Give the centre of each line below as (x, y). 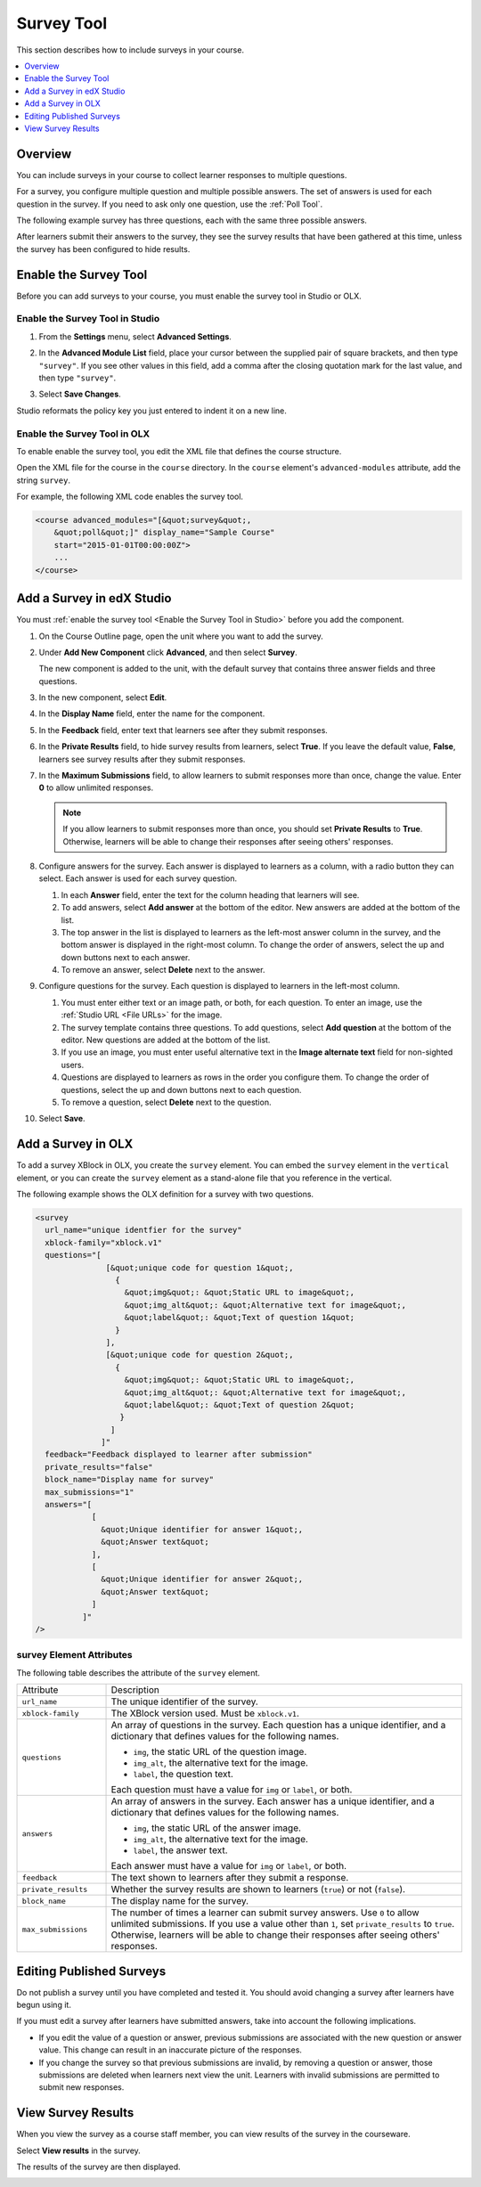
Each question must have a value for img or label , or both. (232, 1790)
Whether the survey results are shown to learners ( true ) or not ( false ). (258, 1889)
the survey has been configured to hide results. (103, 249)
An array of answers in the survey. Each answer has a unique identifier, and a (273, 1801)
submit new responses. (82, 2087)
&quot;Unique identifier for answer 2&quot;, (202, 1579)
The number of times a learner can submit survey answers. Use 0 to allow (265, 1913)
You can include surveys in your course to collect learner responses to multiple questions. (182, 175)
